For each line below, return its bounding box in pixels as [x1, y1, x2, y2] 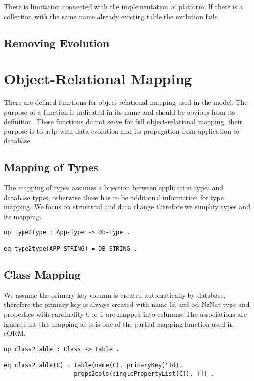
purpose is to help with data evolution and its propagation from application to [4, 126, 240, 136]
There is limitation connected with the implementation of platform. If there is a [4, 1, 243, 11]
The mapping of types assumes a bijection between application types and [4, 182, 223, 193]
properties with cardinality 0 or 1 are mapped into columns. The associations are [4, 309, 247, 319]
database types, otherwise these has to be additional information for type [4, 192, 224, 202]
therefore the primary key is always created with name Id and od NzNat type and [4, 299, 250, 309]
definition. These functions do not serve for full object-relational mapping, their [4, 116, 242, 127]
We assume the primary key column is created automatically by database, [4, 289, 226, 300]
